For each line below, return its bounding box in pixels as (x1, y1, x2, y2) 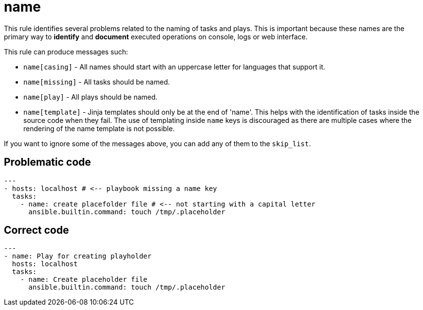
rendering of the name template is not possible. (23, 124, 175, 133)
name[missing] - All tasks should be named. (23, 77, 170, 86)
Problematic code (4, 156, 91, 169)
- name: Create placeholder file (20, 276, 148, 284)
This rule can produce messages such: (4, 47, 128, 56)
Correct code (4, 224, 69, 237)
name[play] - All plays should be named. (23, 92, 158, 101)
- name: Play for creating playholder (4, 252, 152, 260)
